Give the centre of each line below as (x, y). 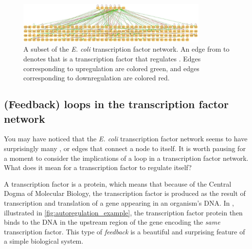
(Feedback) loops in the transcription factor (116, 104)
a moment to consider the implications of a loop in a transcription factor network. (126, 158)
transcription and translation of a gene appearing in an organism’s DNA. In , (119, 202)
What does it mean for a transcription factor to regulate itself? (98, 167)
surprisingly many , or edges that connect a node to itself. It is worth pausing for (125, 148)
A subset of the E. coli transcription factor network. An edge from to (126, 49)
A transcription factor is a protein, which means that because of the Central (118, 183)
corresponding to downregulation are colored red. (97, 78)
